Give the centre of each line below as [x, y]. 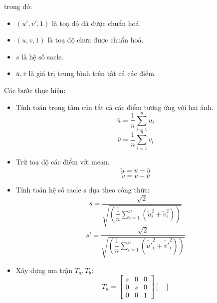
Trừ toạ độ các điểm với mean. [63, 162]
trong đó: [18, 6]
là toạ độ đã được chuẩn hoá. [96, 23]
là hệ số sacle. [43, 56]
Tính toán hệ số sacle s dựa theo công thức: [83, 190]
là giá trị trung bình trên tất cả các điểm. [92, 73]
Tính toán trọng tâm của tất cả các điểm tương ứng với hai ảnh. [114, 107]
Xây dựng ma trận [44, 270]
